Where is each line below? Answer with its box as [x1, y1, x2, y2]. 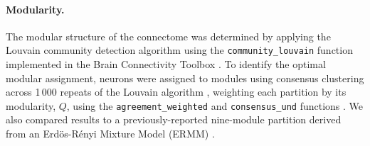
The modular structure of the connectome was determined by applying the [6, 28, 331, 43]
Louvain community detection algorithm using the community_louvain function [6, 43, 353, 57]
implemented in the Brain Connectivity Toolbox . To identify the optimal [6, 57, 326, 72]
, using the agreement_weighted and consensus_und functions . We [66, 98, 363, 113]
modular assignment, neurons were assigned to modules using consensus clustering [6, 70, 364, 85]
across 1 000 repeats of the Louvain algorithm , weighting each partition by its [6, 84, 347, 99]
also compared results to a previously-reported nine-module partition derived [6, 112, 342, 127]
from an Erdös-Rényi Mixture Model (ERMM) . [6, 126, 215, 141]
